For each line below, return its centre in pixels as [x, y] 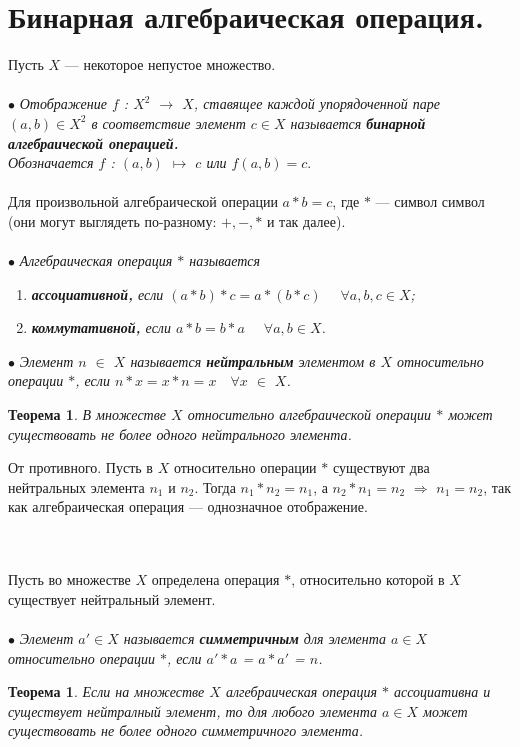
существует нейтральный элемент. [112, 598]
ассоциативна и [442, 691]
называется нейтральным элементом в [253, 360]
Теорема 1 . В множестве [87, 414]
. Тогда [215, 486]
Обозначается [51, 162]
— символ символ [430, 201]
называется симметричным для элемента [255, 637]
